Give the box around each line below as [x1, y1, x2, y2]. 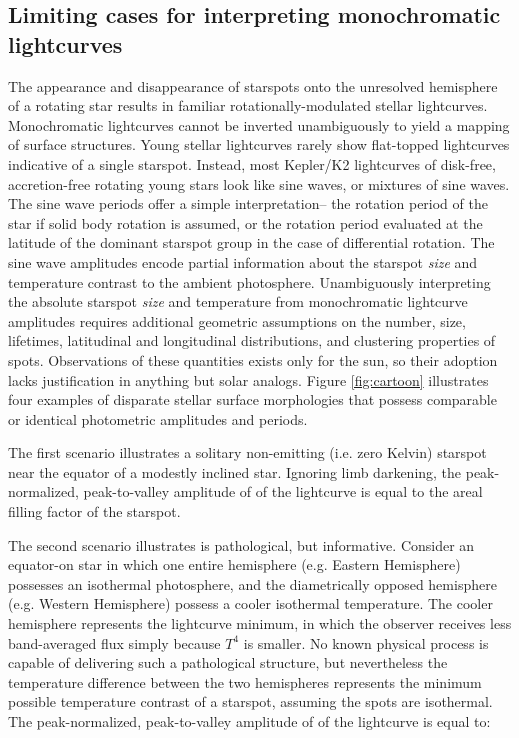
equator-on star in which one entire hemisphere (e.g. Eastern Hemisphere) [8, 554, 461, 575]
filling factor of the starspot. [8, 501, 181, 522]
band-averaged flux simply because [8, 632, 221, 653]
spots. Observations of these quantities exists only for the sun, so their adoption [8, 349, 498, 370]
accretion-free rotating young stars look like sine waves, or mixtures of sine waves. [8, 173, 510, 194]
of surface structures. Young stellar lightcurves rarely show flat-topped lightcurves [8, 134, 510, 155]
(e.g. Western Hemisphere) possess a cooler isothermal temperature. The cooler [8, 593, 493, 614]
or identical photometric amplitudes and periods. [8, 408, 308, 429]
